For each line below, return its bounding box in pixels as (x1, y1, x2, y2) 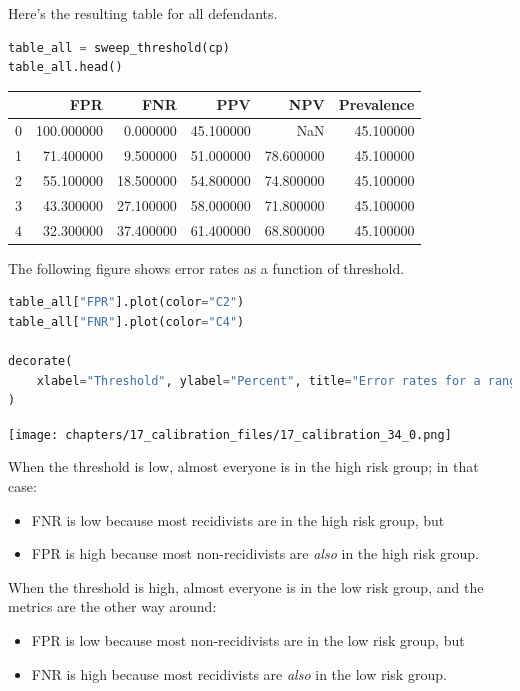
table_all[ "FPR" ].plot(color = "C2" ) (8, 295, 245, 310)
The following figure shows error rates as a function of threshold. (8, 257, 405, 278)
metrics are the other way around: (8, 596, 217, 617)
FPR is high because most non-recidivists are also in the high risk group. (31, 543, 479, 564)
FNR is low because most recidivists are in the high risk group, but (31, 509, 445, 530)
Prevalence (338, 94, 415, 115)
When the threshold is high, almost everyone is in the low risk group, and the (8, 576, 484, 597)
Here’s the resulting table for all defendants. (8, 3, 278, 23)
